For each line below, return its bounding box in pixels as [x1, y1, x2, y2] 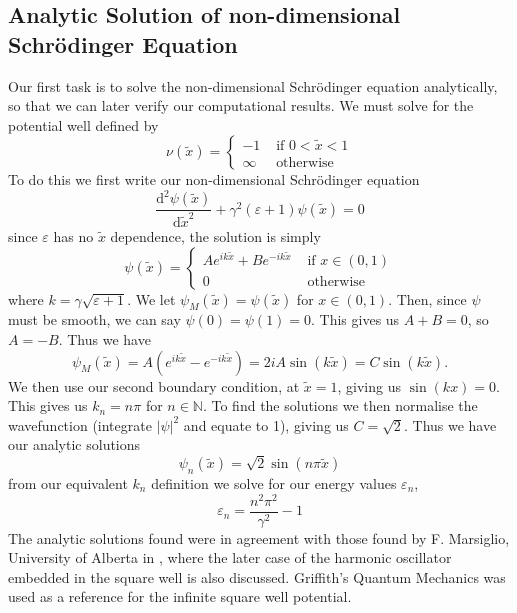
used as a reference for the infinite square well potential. [8, 586, 352, 607]
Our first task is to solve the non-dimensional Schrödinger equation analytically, [8, 75, 498, 96]
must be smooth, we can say [8, 309, 181, 330]
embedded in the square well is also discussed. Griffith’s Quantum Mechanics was [8, 566, 506, 587]
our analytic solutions [8, 434, 141, 455]
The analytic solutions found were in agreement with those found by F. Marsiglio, [8, 527, 510, 548]
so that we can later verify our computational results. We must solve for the [8, 95, 474, 116]
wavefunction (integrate [8, 414, 152, 435]
